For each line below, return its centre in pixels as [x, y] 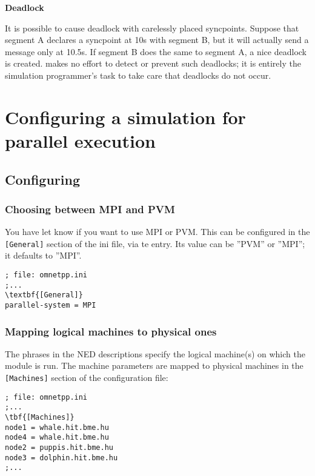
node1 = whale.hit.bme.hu [57, 427]
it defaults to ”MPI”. [43, 255]
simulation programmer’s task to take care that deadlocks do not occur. [138, 75]
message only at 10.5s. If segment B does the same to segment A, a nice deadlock [156, 51]
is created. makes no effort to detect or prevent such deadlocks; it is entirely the [153, 63]
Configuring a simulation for [125, 117]
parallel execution [80, 140]
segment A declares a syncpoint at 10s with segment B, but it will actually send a [157, 40]
